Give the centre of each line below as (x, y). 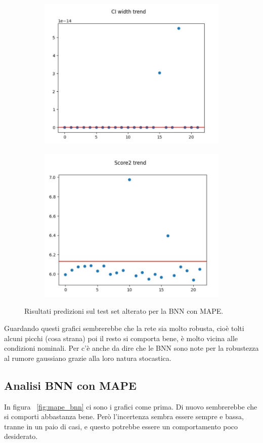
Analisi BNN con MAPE (70, 385)
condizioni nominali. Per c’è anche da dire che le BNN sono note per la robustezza (131, 348)
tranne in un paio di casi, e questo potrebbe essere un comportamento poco (121, 426)
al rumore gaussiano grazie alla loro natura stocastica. (88, 358)
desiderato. (21, 436)
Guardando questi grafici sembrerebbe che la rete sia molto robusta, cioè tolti (124, 328)
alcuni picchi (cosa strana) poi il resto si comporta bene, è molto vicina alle (121, 338)
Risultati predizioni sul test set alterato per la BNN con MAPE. (124, 311)
